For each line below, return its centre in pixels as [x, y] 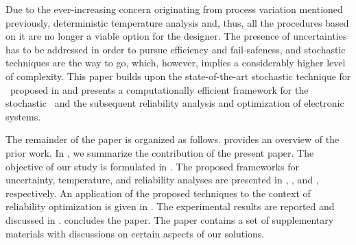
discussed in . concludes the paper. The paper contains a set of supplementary [170, 219]
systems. [23, 116]
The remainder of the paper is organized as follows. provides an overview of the [173, 139]
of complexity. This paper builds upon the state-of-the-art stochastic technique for [178, 76]
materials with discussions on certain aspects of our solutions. [135, 233]
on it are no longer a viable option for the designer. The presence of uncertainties [176, 36]
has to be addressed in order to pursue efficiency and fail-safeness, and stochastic [176, 49]
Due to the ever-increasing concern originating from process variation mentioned [174, 9]
